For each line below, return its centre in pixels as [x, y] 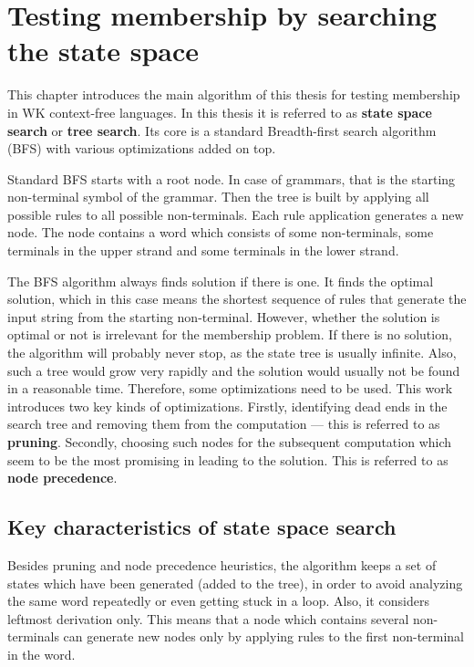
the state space [103, 51]
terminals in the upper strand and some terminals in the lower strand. [203, 250]
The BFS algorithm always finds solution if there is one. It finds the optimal [221, 281]
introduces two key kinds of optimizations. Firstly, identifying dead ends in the [227, 406]
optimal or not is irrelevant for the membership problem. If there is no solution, [230, 334]
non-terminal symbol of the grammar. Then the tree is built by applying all [218, 197]
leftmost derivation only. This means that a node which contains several [208, 618]
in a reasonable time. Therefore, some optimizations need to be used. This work [230, 388]
